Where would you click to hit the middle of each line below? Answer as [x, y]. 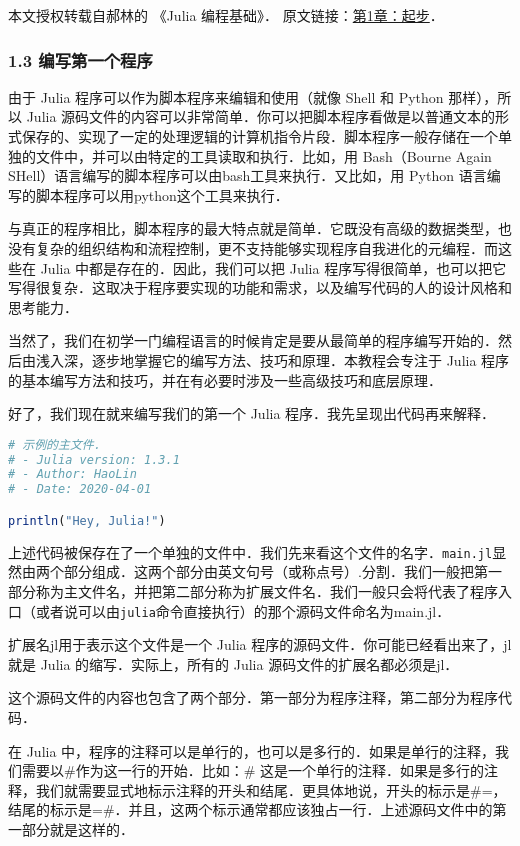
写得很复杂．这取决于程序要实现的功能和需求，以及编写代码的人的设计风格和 [260, 287]
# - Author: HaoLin [72, 474]
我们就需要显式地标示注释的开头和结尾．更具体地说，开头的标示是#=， [271, 789]
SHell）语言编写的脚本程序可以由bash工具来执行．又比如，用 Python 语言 [247, 175]
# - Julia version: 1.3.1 [94, 459]
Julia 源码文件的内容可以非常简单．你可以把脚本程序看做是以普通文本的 [261, 116]
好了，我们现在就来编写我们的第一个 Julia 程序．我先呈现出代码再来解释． [252, 413]
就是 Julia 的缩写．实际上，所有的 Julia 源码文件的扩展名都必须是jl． [233, 663]
